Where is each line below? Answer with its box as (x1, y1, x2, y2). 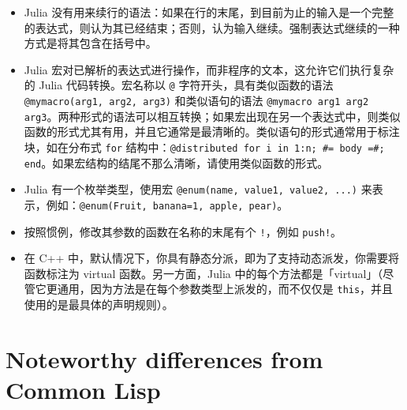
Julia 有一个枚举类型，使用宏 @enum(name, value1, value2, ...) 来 (24, 181, 372, 197)
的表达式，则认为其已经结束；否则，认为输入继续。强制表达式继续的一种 (24, 19, 400, 36)
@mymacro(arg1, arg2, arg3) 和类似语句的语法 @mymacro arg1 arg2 (24, 92, 369, 109)
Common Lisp (6, 374, 161, 406)
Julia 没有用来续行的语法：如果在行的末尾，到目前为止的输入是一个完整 (24, 4, 394, 20)
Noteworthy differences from (6, 342, 323, 374)
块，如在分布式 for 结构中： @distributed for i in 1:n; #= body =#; (24, 138, 385, 155)
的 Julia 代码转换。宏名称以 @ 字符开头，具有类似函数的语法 (24, 77, 334, 93)
